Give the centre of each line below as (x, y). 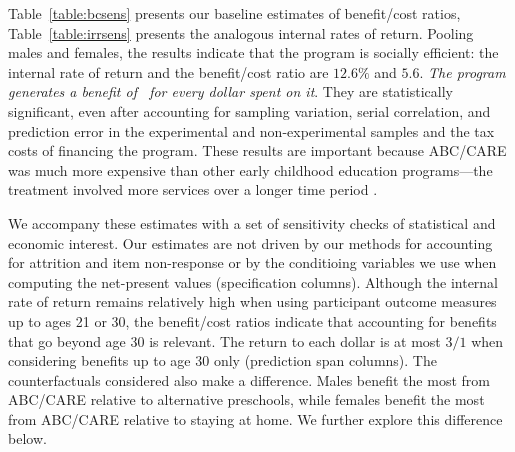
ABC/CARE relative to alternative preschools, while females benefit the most (246, 399)
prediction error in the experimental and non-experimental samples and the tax (251, 130)
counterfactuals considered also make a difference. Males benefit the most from (249, 379)
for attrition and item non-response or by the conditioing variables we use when (252, 262)
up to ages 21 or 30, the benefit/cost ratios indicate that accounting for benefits (252, 320)
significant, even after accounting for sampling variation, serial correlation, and (249, 110)
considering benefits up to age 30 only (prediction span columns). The (222, 360)
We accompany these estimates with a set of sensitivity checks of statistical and (252, 222)
